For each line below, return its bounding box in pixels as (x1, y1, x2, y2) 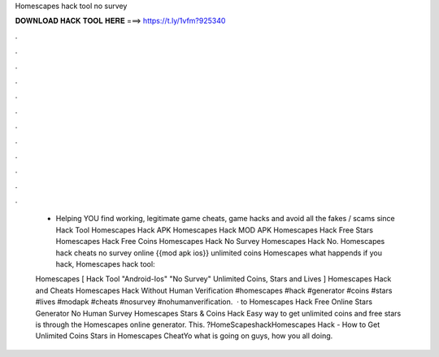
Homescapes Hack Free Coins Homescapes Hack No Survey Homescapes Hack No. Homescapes (55, 237, 385, 246)
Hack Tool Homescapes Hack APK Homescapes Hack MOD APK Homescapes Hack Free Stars (55, 224, 374, 235)
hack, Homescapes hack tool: (55, 259, 155, 269)
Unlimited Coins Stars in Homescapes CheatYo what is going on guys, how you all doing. (35, 331, 333, 341)
